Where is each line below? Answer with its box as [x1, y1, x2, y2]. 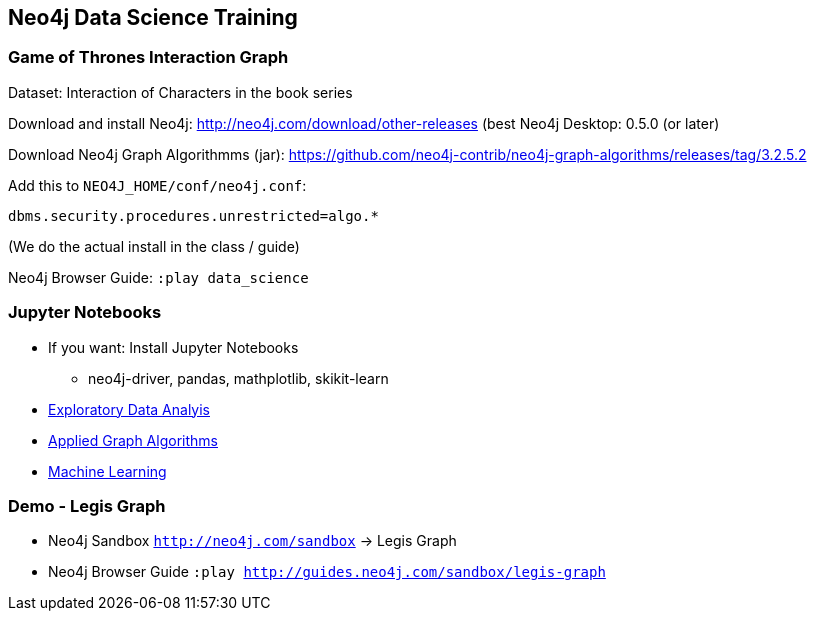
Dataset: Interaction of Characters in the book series [8, 83, 353, 101]
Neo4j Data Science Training [8, 5, 298, 30]
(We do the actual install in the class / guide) [8, 237, 300, 255]
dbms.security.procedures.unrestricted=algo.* [8, 207, 379, 224]
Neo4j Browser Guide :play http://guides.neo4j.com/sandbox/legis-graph [48, 563, 606, 581]
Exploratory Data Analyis [48, 400, 210, 418]
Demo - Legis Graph [8, 495, 166, 516]
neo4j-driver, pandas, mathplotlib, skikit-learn [88, 369, 389, 387]
